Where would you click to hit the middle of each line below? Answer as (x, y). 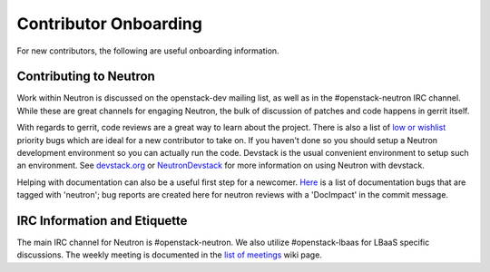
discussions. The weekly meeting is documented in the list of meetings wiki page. (169, 255)
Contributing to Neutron (86, 77)
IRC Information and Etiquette (102, 221)
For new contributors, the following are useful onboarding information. (148, 51)
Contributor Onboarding (110, 24)
